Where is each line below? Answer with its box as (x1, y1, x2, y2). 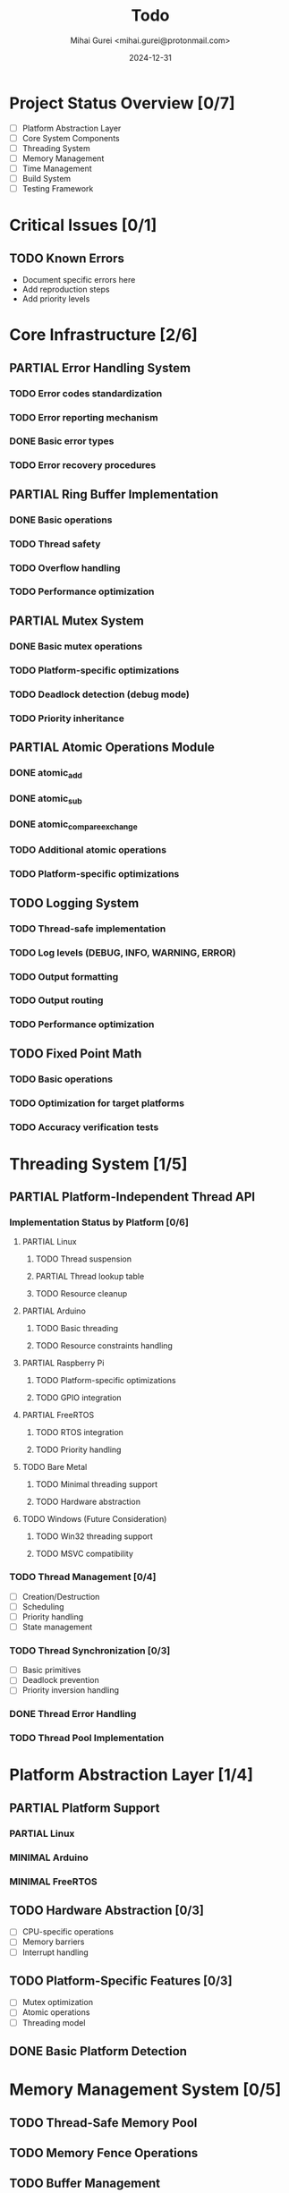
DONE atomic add (9, 766, 83, 781)
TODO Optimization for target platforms (9, 1097, 185, 1109)
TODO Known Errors (9, 251, 125, 266)
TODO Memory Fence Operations (9, 2145, 199, 2161)
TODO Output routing (9, 994, 104, 1007)
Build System (21, 174, 72, 183)
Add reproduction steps (21, 284, 110, 295)
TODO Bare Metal (21, 1462, 88, 1473)
